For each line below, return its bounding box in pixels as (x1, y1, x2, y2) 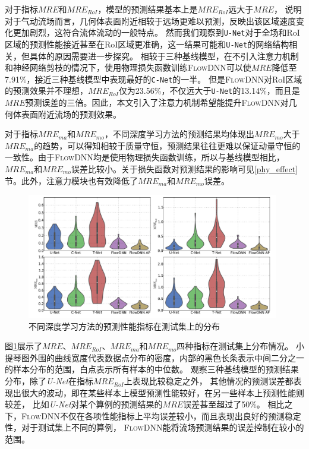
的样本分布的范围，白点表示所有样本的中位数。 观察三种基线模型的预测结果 (5, 363, 299, 375)
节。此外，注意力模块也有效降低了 (5, 174, 138, 186)
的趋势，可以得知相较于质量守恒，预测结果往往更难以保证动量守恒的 (34, 139, 301, 151)
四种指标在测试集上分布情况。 (176, 340, 294, 352)
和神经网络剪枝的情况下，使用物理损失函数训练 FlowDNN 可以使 (5, 61, 251, 74)
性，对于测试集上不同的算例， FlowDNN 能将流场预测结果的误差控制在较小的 (5, 421, 304, 434)
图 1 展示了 (5, 340, 42, 352)
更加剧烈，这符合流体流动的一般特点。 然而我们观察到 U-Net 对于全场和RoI (12, 26, 300, 39)
